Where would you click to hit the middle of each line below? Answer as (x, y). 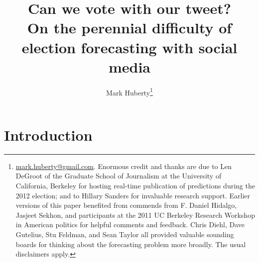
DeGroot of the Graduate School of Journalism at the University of (119, 176)
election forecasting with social (129, 47)
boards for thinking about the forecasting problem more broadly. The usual (131, 244)
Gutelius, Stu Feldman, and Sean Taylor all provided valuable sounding (125, 234)
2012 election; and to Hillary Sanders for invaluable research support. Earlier (133, 195)
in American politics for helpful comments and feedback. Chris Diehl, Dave (130, 224)
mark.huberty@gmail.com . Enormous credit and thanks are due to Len (124, 166)
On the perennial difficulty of (129, 28)
